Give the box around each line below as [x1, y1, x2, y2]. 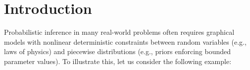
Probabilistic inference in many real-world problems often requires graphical [4, 27, 235, 37]
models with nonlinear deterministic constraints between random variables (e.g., [4, 36, 247, 47]
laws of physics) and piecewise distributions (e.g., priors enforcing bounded [4, 46, 231, 57]
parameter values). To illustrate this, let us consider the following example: [4, 56, 232, 66]
